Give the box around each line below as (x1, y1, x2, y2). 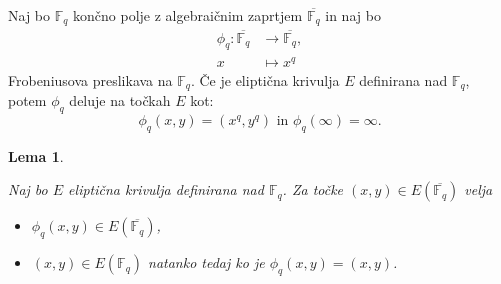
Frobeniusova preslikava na (8, 69, 173, 90)
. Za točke (282, 179, 344, 200)
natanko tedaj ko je (148, 252, 265, 273)
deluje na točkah (69, 90, 171, 111)
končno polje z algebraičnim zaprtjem (73, 5, 303, 25)
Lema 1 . (8, 145, 64, 166)
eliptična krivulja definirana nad (68, 179, 264, 200)
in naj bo (325, 5, 381, 25)
